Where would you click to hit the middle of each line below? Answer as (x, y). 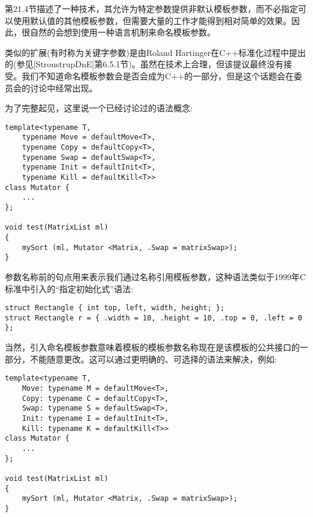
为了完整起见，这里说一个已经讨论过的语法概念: (99, 108)
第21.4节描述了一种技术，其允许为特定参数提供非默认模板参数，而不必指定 (151, 8)
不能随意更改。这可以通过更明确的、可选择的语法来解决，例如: (153, 359)
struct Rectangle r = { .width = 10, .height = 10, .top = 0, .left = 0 (153, 318)
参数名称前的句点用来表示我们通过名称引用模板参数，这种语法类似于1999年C (156, 276)
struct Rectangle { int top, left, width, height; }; (115, 308)
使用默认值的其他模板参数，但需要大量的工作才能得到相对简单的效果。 (152, 20)
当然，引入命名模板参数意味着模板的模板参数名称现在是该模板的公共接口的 (152, 347)
